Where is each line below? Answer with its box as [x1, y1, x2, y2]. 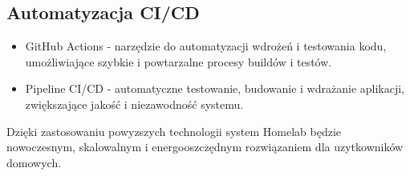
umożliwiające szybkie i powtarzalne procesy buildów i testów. [25, 53, 332, 70]
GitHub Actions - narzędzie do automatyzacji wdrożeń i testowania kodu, [25, 38, 387, 54]
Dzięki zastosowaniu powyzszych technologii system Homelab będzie [6, 122, 342, 139]
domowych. [6, 154, 62, 170]
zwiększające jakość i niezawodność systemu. [25, 95, 244, 112]
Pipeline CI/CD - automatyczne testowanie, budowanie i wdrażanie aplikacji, [25, 80, 405, 97]
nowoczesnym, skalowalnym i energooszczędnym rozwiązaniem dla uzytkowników [6, 138, 404, 155]
